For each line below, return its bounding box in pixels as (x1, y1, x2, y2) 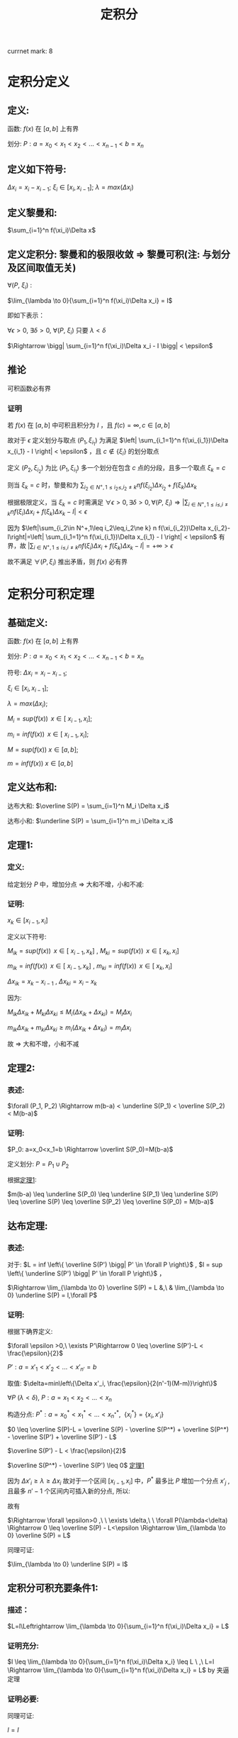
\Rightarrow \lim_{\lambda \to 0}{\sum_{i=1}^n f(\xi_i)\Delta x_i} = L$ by (7, 1666, 215, 1674)
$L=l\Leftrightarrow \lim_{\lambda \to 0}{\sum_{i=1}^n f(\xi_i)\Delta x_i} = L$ (7, 1622, 229, 1630)
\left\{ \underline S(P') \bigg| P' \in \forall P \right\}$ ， (7, 1269, 166, 1278)
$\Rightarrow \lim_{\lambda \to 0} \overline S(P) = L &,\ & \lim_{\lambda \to (7, 1283, 225, 1292)
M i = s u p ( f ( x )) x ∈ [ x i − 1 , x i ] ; (7, 714, 93, 725)
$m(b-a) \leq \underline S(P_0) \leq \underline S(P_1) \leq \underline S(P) (7, 1190, 218, 1198)
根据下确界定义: (7, 1327, 53, 1336)
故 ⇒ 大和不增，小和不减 (7, 1040, 79, 1048)
